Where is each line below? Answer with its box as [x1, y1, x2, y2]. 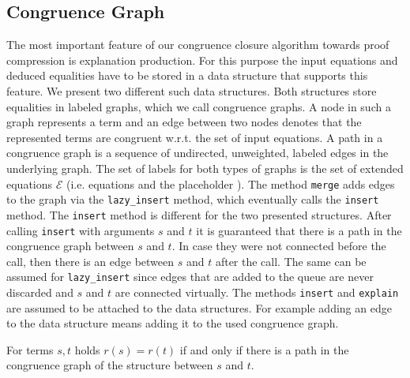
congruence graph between [6, 238, 134, 254]
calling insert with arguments [6, 222, 155, 238]
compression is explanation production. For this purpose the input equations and [6, 51, 398, 68]
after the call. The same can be [215, 253, 367, 269]
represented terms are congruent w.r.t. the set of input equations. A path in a [6, 129, 383, 145]
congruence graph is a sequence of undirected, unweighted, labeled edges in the [6, 144, 389, 161]
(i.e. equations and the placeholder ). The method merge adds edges [66, 175, 395, 192]
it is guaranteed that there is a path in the [196, 222, 402, 238]
